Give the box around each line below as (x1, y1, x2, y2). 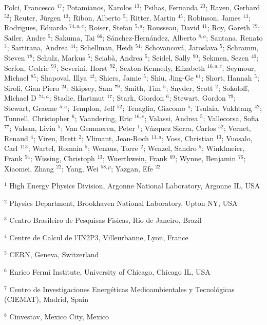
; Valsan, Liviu (9, 123, 55, 133)
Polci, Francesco (4, 2, 55, 12)
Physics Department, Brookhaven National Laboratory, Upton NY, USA (9, 197, 238, 208)
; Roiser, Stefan (84, 22, 133, 33)
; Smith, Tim (120, 82, 161, 93)
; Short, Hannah (201, 72, 252, 83)
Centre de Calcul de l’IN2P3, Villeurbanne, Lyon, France (9, 232, 188, 242)
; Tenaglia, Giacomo (122, 102, 185, 113)
